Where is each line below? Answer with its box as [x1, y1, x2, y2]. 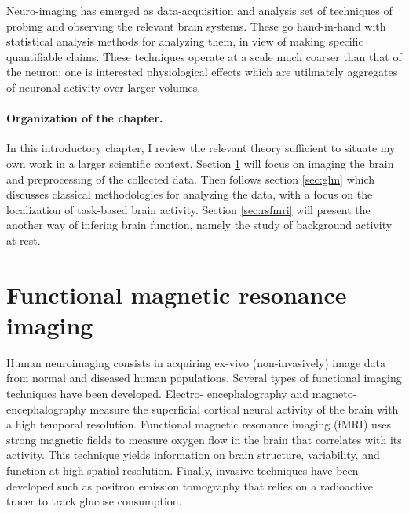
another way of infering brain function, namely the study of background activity [6, 217, 393, 233]
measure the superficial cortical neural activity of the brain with [89, 400, 399, 417]
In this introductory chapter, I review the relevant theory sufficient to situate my [6, 140, 396, 156]
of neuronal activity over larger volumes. [6, 78, 201, 95]
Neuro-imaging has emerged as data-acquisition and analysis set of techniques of [6, 2, 393, 18]
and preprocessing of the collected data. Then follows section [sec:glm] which [6, 170, 375, 187]
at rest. [6, 231, 41, 248]
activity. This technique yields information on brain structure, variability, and [6, 447, 380, 463]
